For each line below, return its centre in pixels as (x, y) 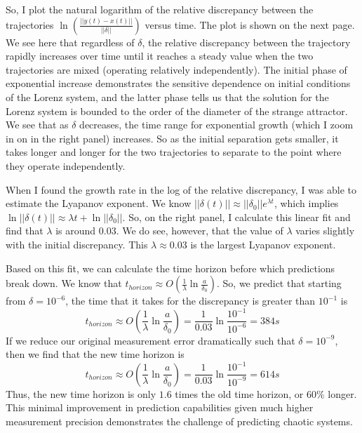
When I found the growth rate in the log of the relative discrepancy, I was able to (181, 189)
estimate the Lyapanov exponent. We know (99, 203)
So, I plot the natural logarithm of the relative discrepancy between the (160, 9)
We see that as (37, 125)
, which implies (306, 203)
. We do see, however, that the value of (200, 231)
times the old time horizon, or (239, 393)
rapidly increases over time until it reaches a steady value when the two (160, 56)
